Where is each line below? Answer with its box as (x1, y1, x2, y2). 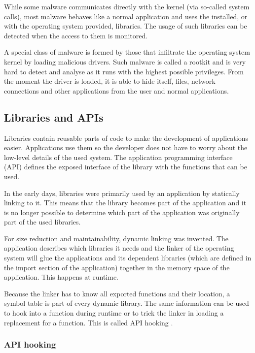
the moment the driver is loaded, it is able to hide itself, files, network (4, 76, 216, 86)
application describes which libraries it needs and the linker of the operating (4, 243, 234, 253)
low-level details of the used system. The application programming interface (4, 152, 233, 162)
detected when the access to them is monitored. (4, 30, 148, 40)
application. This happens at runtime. (4, 272, 119, 282)
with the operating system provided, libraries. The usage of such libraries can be (4, 21, 247, 31)
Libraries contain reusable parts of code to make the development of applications (4, 132, 248, 143)
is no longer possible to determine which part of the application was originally (4, 207, 240, 217)
